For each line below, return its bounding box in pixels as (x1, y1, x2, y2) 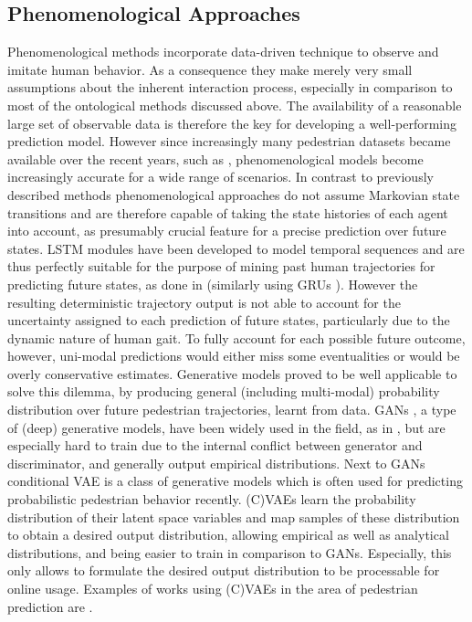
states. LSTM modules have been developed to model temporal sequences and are (7, 238, 465, 258)
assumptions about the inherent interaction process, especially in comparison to (7, 78, 453, 97)
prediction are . (7, 596, 93, 616)
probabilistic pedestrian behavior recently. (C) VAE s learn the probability (7, 490, 416, 509)
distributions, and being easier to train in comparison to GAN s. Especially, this (7, 543, 452, 562)
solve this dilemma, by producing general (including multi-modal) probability (7, 382, 440, 401)
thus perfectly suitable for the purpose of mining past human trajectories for (7, 257, 435, 276)
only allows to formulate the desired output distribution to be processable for (7, 561, 440, 580)
